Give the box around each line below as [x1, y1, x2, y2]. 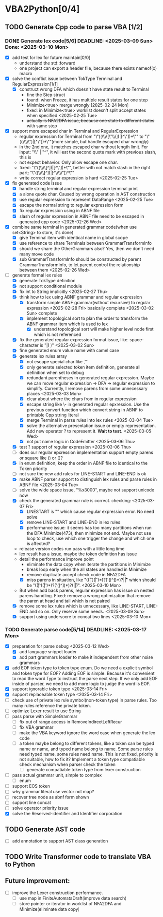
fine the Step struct [26, 92, 65, 98]
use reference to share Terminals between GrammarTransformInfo [19, 240, 152, 246]
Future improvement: [5, 877, 70, 885]
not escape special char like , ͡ [26, 358, 86, 364]
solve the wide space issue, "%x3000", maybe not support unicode [19, 487, 155, 493]
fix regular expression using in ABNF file [19, 208, 100, 214]
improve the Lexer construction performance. [12, 890, 103, 896]
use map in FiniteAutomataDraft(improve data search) [19, 895, 127, 901]
